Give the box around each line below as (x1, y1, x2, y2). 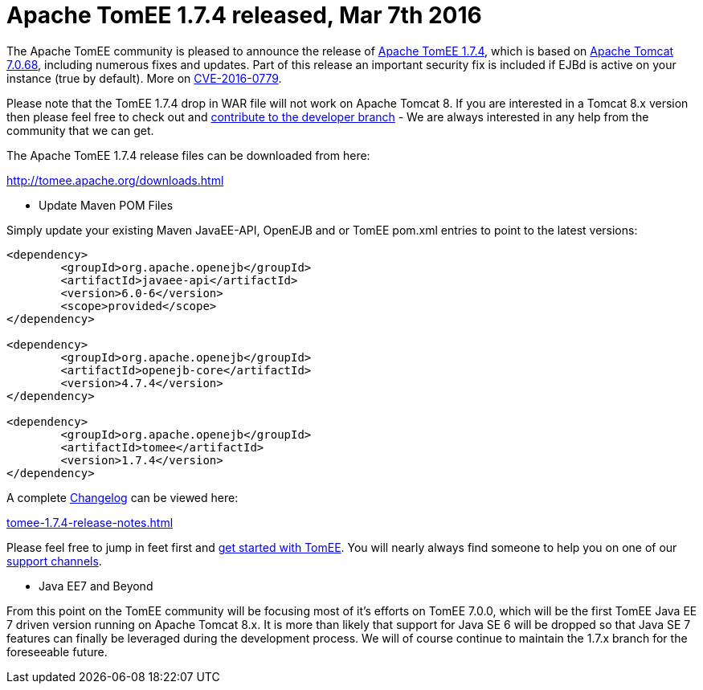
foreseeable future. (6, 644, 108, 659)
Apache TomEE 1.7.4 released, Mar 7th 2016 (6, 2, 482, 29)
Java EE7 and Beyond (39, 578, 153, 593)
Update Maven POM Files (39, 198, 174, 212)
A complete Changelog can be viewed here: (6, 490, 239, 504)
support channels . (6, 553, 102, 568)
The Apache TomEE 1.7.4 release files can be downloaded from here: (6, 148, 370, 162)
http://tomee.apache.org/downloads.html (6, 173, 224, 187)
